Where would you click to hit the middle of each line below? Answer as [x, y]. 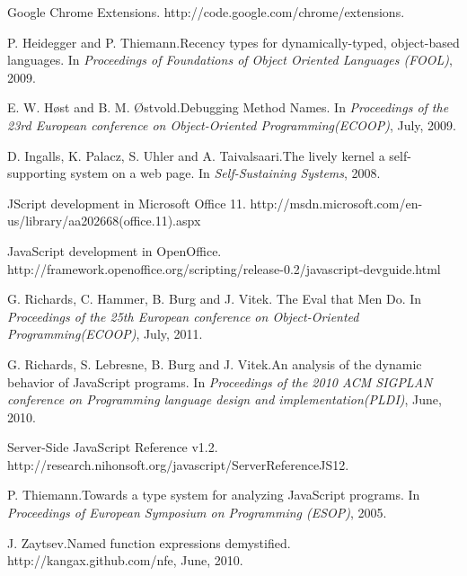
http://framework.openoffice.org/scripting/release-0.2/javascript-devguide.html [224, 268]
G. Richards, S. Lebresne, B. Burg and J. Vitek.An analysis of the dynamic [215, 363]
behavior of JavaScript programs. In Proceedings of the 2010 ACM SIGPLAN [220, 381]
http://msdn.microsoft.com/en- [336, 203]
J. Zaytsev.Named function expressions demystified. [149, 542]
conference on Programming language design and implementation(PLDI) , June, [225, 399]
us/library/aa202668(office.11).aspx [104, 221]
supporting [37, 173]
